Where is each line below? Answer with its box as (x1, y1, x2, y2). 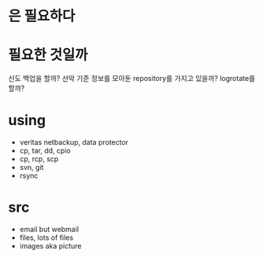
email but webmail (19, 225, 80, 234)
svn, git (19, 163, 44, 172)
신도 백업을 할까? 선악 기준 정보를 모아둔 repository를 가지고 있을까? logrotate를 (8, 74, 256, 83)
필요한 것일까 (8, 46, 88, 64)
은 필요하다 (8, 7, 76, 25)
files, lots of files (19, 233, 73, 242)
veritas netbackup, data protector (19, 138, 128, 147)
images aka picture (19, 241, 82, 250)
